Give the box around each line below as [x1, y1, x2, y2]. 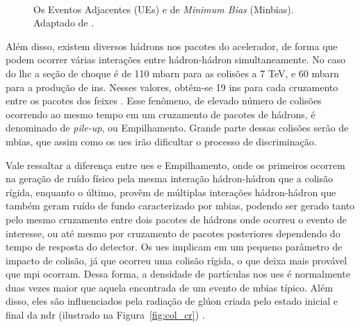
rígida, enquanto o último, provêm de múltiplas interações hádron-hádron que [6, 184, 336, 199]
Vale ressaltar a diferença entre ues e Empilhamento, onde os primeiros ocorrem [6, 157, 345, 172]
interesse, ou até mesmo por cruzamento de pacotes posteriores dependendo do [6, 225, 341, 240]
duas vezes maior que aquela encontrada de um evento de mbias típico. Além [6, 280, 333, 294]
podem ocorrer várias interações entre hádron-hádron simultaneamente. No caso [6, 52, 346, 67]
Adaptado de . [33, 15, 95, 30]
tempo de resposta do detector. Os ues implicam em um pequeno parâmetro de [6, 239, 343, 254]
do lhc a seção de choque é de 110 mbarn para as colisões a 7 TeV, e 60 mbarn [6, 65, 339, 80]
